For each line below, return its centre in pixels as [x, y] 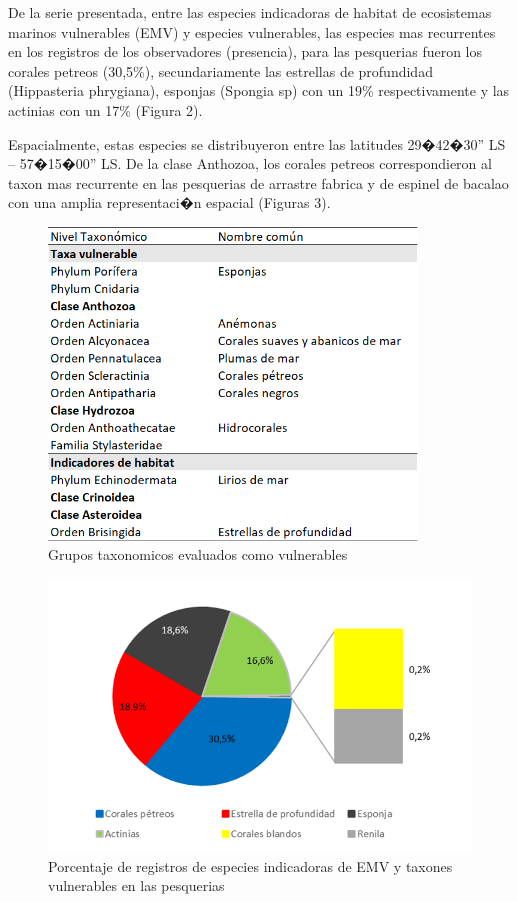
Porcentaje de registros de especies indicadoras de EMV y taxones [250, 865]
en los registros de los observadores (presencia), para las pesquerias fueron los [245, 51]
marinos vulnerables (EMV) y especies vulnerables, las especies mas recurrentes [252, 31]
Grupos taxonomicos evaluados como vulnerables [198, 554]
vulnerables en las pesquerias [136, 885]
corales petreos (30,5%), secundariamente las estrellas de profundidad [220, 70]
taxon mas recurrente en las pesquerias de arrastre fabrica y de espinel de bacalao [258, 182]
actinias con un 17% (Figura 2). [105, 109]
